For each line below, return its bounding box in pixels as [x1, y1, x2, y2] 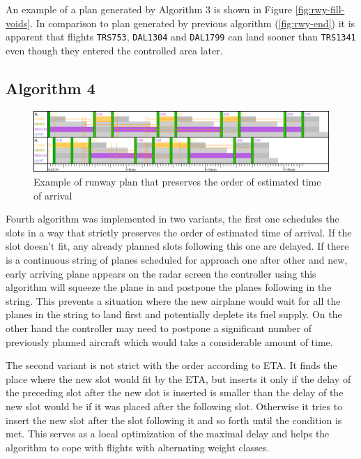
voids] [6, 15, 31, 30]
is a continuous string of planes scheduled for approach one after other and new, [6, 252, 348, 266]
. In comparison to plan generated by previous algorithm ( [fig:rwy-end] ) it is [30, 15, 355, 30]
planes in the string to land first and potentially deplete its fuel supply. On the [6, 307, 342, 322]
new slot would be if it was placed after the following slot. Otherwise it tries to [6, 398, 343, 413]
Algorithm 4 [6, 77, 95, 98]
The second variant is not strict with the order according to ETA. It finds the [6, 358, 337, 373]
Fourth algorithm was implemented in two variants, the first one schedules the [6, 211, 339, 226]
